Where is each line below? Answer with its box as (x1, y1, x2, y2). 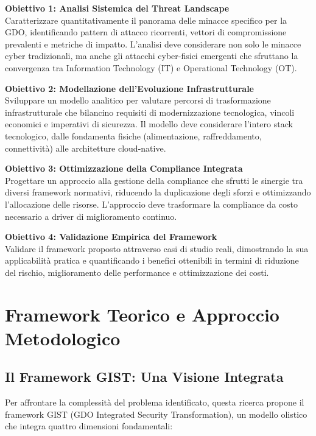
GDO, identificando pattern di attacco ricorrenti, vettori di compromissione (5, 26, 287, 38)
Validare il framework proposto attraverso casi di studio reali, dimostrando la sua (5, 242, 309, 255)
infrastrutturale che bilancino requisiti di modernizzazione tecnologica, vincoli (5, 105, 295, 118)
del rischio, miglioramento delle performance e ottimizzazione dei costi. (5, 265, 269, 278)
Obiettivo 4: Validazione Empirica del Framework (5, 230, 217, 243)
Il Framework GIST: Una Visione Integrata (5, 367, 284, 386)
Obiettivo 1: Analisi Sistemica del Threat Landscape (5, 2, 230, 14)
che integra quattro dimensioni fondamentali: (5, 420, 173, 432)
